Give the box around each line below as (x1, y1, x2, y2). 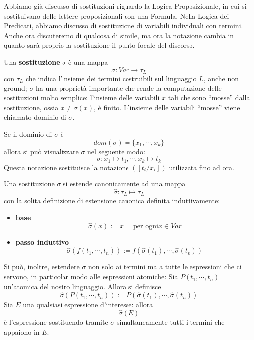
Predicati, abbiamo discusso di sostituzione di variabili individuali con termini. (4, 20, 243, 31)
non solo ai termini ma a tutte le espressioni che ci (88, 261, 242, 272)
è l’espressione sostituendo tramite (4, 317, 108, 327)
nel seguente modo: (87, 146, 145, 156)
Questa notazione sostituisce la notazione (4, 162, 129, 172)
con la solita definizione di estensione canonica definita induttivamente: (4, 195, 220, 206)
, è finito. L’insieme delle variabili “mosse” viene (94, 102, 240, 112)
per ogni (133, 222, 158, 230)
